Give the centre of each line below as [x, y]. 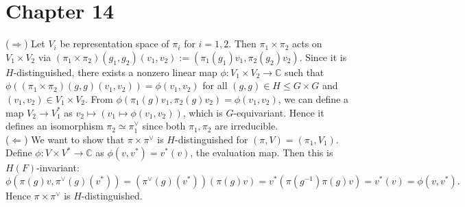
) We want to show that [74, 139]
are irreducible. [247, 126]
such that [305, 72]
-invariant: [58, 168]
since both [164, 126]
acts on [307, 44]
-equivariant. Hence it [279, 112]
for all [215, 85]
